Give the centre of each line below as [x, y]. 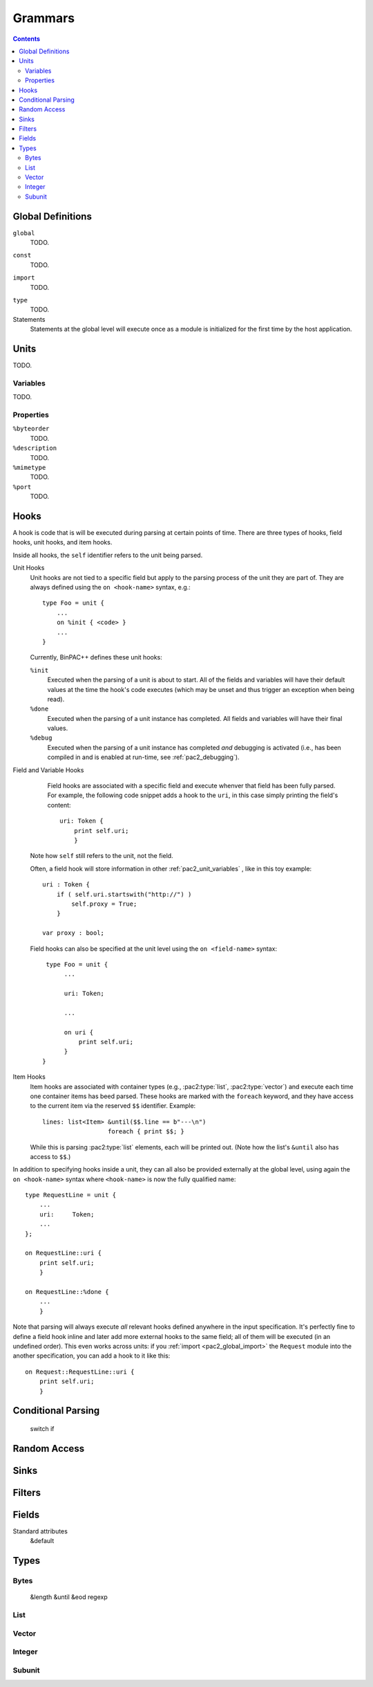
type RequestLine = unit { [71, 1195]
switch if [42, 1428]
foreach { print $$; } [146, 1132]
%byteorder [31, 429]
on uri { [79, 1032]
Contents [27, 39]
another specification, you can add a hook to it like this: [92, 1356]
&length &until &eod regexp [69, 1597]
